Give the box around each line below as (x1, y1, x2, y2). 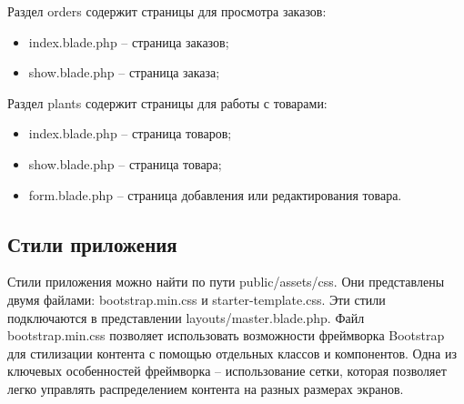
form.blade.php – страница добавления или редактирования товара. (28, 185, 402, 204)
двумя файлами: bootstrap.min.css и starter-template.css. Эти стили (7, 289, 386, 308)
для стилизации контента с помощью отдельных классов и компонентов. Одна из (7, 343, 458, 362)
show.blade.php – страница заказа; (28, 63, 220, 82)
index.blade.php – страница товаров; (28, 124, 232, 143)
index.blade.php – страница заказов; (28, 32, 229, 51)
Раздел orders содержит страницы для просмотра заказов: (7, 2, 327, 20)
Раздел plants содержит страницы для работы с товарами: (7, 93, 328, 112)
